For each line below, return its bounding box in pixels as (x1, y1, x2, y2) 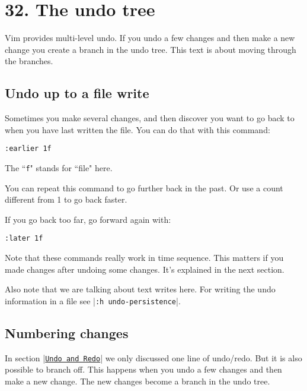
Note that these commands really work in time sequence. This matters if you (5, 251, 284, 264)
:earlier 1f (5, 144, 52, 153)
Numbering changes (5, 323, 129, 342)
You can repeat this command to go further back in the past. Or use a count (5, 181, 283, 194)
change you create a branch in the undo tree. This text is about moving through (5, 43, 296, 55)
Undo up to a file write (5, 84, 149, 102)
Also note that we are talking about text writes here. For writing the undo (5, 283, 276, 295)
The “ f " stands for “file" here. (5, 161, 113, 174)
